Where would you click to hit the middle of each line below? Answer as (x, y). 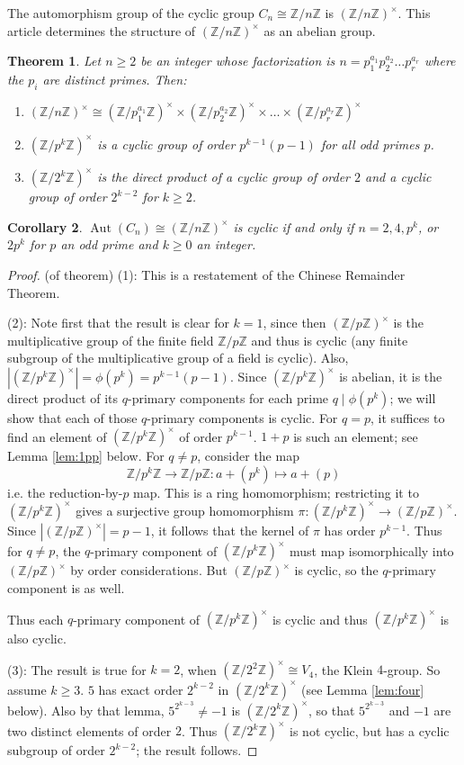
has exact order (141, 689)
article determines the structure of (102, 30)
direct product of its (63, 398)
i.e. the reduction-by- (65, 492)
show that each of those (72, 418)
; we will (413, 398)
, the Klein (344, 669)
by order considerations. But (149, 570)
